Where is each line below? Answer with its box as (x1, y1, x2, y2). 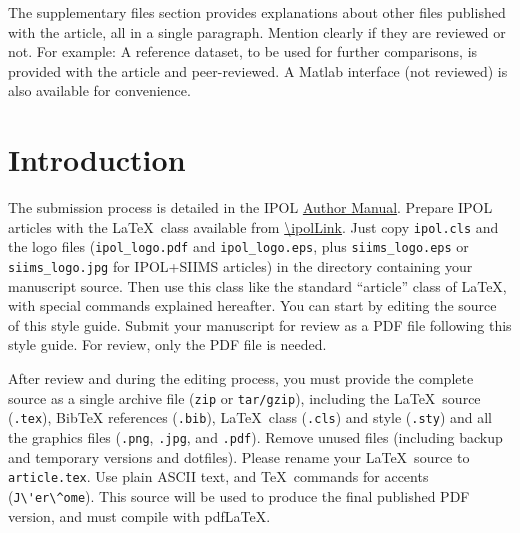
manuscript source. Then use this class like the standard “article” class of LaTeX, (8, 275, 507, 296)
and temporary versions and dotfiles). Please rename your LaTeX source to (8, 446, 470, 467)
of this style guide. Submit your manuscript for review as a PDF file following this (8, 314, 512, 335)
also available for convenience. (8, 80, 191, 101)
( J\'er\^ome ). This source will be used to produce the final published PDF (8, 485, 470, 506)
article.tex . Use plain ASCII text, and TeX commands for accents (8, 466, 429, 487)
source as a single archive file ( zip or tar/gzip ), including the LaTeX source (8, 387, 481, 408)
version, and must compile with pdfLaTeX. (8, 505, 271, 526)
